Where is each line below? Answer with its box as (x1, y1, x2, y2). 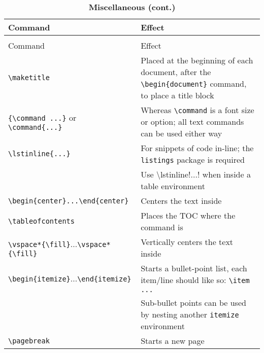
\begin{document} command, (141, 78, 247, 89)
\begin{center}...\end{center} (8, 196, 129, 205)
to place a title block (141, 89, 214, 101)
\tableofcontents (8, 217, 75, 225)
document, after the (141, 66, 211, 78)
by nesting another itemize (141, 308, 239, 320)
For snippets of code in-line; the (141, 142, 254, 154)
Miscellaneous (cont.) (88, 1, 176, 13)
